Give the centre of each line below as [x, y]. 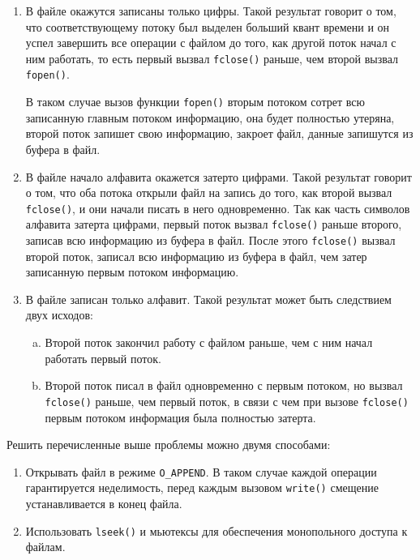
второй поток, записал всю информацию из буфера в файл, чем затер [196, 256]
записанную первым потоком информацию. [132, 272]
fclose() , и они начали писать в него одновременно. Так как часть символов [218, 208]
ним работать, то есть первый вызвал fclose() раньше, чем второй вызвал [212, 58]
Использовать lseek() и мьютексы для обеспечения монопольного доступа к [216, 530]
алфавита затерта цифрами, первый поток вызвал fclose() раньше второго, [214, 224]
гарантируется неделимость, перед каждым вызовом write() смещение [202, 487]
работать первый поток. [103, 358]
